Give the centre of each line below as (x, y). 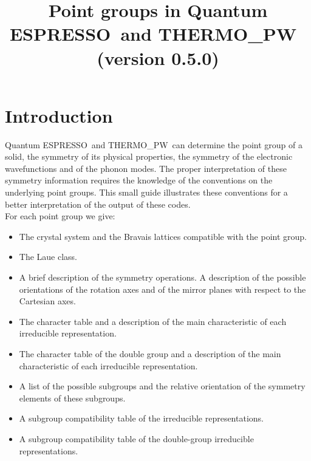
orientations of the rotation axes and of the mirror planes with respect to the (162, 289)
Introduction (59, 115)
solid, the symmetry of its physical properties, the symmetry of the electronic (149, 156)
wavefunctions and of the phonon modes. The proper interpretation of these (146, 168)
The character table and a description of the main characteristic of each (153, 321)
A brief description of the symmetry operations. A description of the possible (162, 277)
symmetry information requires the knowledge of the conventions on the (139, 180)
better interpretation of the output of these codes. (98, 204)
